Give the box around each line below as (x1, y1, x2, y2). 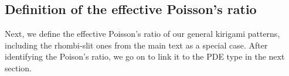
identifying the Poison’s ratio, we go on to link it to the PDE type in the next (5, 50, 285, 63)
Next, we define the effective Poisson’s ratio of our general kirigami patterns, (5, 27, 280, 40)
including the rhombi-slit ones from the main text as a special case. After (5, 39, 268, 51)
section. (5, 61, 32, 74)
